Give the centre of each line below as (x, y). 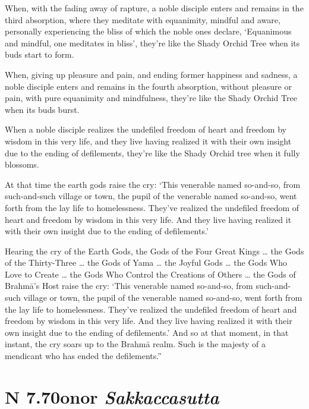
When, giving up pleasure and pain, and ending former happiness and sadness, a (151, 74)
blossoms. (22, 164)
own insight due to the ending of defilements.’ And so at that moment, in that (147, 332)
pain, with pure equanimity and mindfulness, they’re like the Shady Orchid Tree (151, 98)
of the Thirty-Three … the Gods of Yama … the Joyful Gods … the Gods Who (146, 262)
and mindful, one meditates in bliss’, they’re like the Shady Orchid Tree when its (152, 43)
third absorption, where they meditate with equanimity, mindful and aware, (143, 19)
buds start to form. (40, 54)
